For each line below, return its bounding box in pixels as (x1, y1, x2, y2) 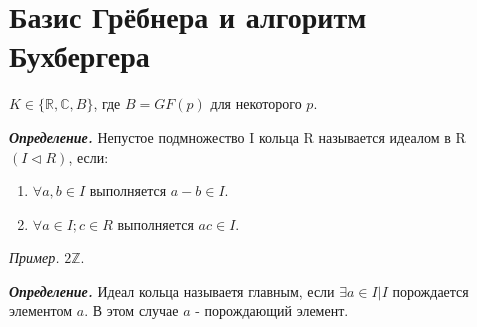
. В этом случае (84, 300, 179, 321)
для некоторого (210, 93, 302, 114)
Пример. (9, 247, 60, 268)
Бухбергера (9, 35, 150, 76)
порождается (392, 280, 469, 301)
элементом (9, 300, 73, 321)
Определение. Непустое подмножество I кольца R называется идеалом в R (9, 126, 466, 147)
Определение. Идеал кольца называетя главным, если (9, 280, 335, 301)
